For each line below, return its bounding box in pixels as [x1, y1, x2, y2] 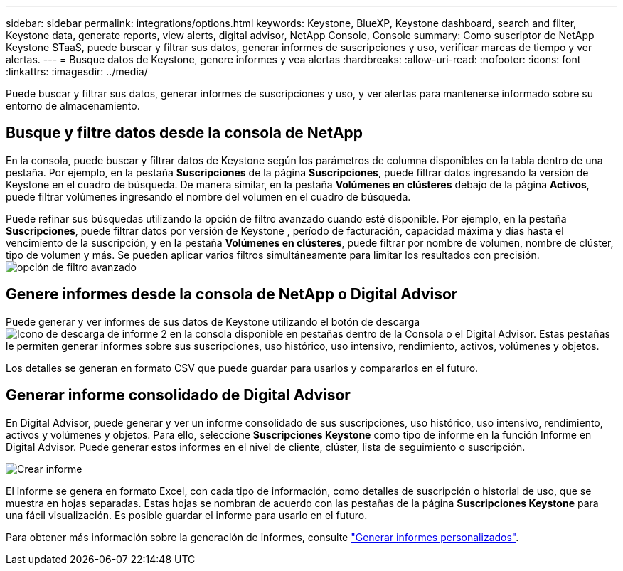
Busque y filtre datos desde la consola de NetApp [6, 124, 363, 142]
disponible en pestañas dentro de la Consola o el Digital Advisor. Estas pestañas [235, 327, 610, 340]
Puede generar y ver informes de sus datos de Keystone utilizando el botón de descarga [6, 315, 420, 328]
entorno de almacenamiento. [6, 100, 140, 112]
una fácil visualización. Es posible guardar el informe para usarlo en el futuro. [6, 508, 368, 521]
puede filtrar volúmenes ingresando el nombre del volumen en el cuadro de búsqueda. [6, 190, 411, 203]
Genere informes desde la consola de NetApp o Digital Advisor [6, 285, 458, 304]
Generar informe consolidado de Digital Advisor [6, 386, 351, 405]
